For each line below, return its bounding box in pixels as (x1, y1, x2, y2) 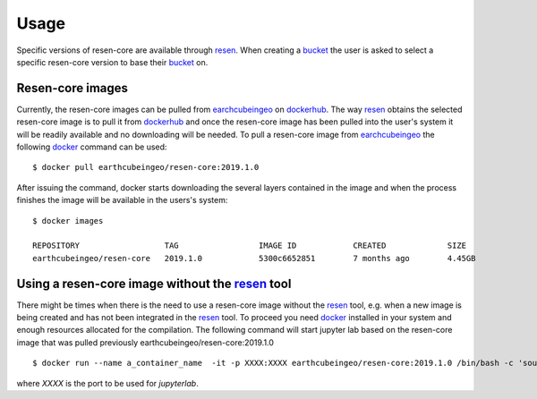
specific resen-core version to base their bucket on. (16, 56, 209, 67)
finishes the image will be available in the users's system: (16, 195, 228, 206)
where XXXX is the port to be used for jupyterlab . (16, 378, 199, 388)
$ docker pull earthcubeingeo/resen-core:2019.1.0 (32, 162, 260, 173)
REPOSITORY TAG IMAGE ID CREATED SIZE (32, 241, 467, 250)
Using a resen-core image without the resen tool (16, 276, 292, 291)
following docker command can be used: (16, 141, 167, 152)
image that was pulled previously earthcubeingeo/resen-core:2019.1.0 (16, 336, 275, 348)
